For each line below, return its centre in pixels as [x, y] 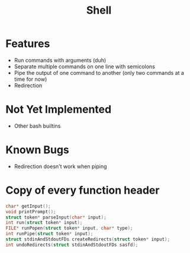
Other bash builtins [37, 126]
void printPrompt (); [31, 211]
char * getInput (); [28, 206]
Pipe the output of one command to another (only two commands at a [99, 72]
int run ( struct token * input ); [44, 223]
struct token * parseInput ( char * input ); [56, 217]
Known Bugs [37, 150]
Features [28, 44]
